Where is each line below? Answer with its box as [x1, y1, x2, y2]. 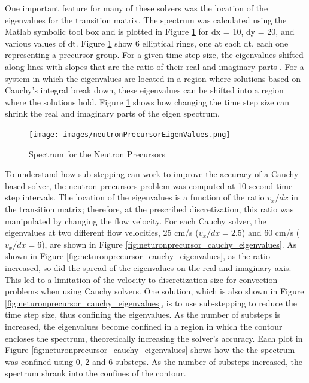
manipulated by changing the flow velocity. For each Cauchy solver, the [5, 214, 266, 227]
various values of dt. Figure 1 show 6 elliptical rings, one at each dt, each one [5, 37, 289, 49]
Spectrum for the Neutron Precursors [29, 147, 166, 160]
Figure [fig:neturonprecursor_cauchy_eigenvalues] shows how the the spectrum [5, 344, 295, 356]
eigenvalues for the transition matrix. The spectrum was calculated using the [5, 13, 287, 26]
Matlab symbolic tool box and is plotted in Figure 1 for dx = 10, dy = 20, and [5, 25, 295, 38]
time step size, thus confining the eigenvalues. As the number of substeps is [5, 308, 281, 321]
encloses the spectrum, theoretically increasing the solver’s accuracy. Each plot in [5, 332, 303, 344]
